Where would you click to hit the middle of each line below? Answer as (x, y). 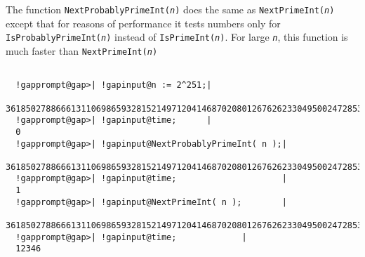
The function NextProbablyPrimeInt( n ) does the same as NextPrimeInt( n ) (170, 9)
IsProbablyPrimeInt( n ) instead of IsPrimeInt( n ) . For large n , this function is (177, 37)
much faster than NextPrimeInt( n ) (82, 50)
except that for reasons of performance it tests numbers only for (143, 23)
